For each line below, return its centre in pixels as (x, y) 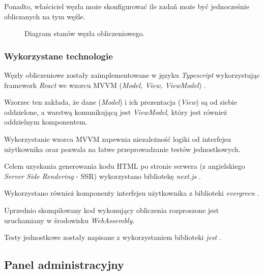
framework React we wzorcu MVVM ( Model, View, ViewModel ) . (105, 85)
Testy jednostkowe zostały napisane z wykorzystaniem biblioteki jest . (113, 237)
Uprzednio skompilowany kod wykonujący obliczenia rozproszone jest (112, 210)
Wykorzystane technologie (58, 56)
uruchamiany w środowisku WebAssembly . (69, 220)
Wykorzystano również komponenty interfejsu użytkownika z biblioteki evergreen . (132, 193)
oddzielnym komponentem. (46, 122)
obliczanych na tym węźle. (45, 16)
